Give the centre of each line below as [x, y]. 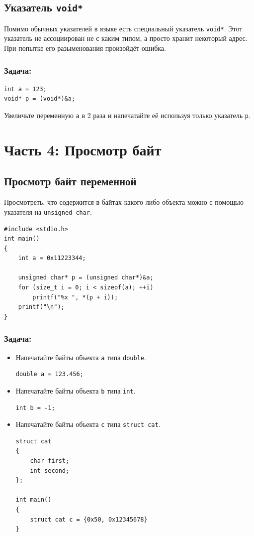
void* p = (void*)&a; [40, 99]
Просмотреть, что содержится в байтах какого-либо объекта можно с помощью [124, 202]
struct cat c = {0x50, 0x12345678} [89, 519]
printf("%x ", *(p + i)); [75, 297]
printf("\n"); [41, 307]
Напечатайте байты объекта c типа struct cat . [88, 424]
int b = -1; [35, 408]
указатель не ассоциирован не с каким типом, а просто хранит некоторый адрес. [126, 38]
